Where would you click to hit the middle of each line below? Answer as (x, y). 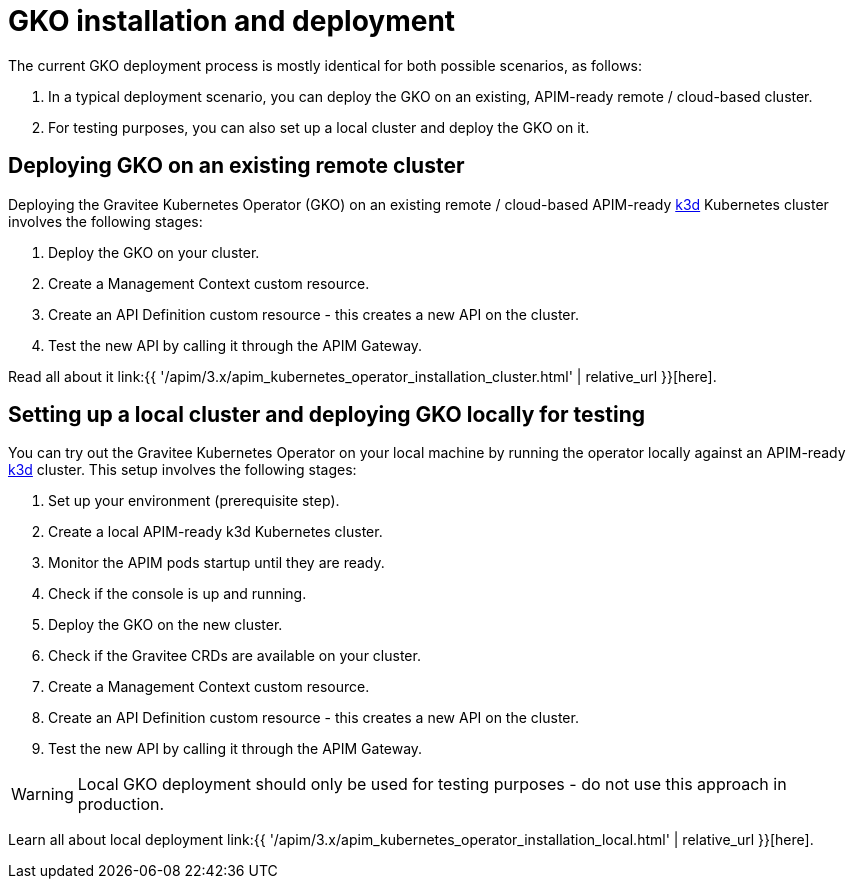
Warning (42, 794)
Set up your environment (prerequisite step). (194, 501)
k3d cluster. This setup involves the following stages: (182, 470)
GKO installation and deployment (232, 21)
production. (121, 804)
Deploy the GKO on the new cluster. (165, 625)
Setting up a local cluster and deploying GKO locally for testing (327, 415)
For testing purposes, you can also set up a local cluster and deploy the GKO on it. (319, 127)
